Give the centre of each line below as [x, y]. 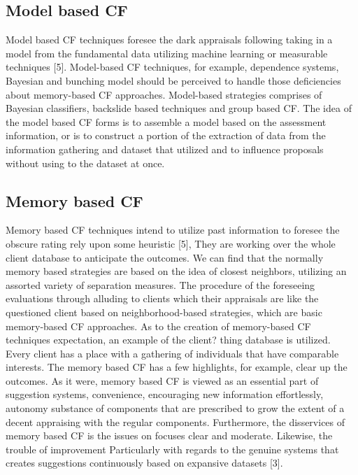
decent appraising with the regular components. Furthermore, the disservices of [176, 421]
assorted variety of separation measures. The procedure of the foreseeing [160, 284]
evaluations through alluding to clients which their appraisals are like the [162, 298]
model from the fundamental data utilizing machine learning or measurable [167, 53]
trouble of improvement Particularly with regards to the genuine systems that [172, 449]
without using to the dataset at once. [85, 163]
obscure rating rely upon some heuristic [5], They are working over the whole [171, 243]
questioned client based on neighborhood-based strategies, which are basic [164, 312]
